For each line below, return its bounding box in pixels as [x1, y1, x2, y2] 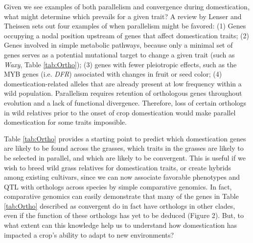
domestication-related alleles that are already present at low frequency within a [4, 78, 242, 88]
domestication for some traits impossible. [4, 117, 127, 127]
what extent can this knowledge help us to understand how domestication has [4, 220, 237, 230]
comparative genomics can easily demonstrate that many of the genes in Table [4, 191, 239, 201]
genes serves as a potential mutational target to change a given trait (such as [4, 49, 235, 59]
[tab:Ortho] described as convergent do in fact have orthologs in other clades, [4, 200, 235, 211]
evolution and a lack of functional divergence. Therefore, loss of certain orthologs [4, 97, 247, 108]
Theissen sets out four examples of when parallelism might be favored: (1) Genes [4, 21, 246, 31]
